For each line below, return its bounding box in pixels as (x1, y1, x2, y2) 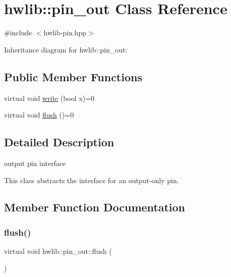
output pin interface (4, 157, 66, 168)
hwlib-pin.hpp (43, 27, 86, 38)
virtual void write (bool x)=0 (4, 92, 95, 103)
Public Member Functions (4, 69, 142, 84)
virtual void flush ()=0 (4, 109, 74, 120)
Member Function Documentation (4, 199, 186, 215)
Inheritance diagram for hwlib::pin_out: (4, 44, 128, 54)
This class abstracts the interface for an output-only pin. (4, 175, 179, 185)
